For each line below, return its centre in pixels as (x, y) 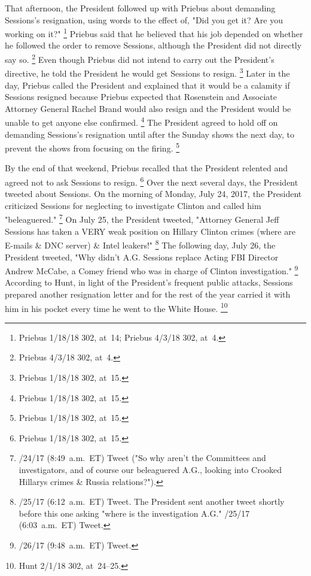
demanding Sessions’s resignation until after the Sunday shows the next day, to (150, 134)
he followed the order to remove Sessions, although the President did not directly (153, 45)
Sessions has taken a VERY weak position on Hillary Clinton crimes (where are (150, 231)
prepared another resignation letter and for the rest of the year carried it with (148, 294)
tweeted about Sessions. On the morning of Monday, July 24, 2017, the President (153, 194)
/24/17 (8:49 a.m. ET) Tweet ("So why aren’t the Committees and (142, 458)
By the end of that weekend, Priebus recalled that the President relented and (147, 168)
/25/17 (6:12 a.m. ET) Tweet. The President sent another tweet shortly (152, 501)
